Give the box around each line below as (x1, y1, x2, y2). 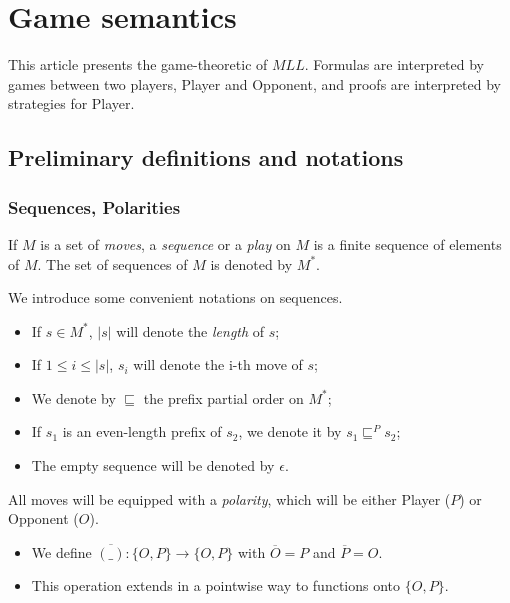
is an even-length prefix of (62, 421, 222, 442)
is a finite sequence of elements (313, 233, 502, 254)
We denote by (31, 387, 116, 408)
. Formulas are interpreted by (304, 54, 484, 75)
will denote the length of (116, 320, 265, 341)
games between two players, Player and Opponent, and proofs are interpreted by (8, 73, 501, 94)
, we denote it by (238, 421, 342, 442)
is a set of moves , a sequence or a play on (40, 233, 291, 254)
